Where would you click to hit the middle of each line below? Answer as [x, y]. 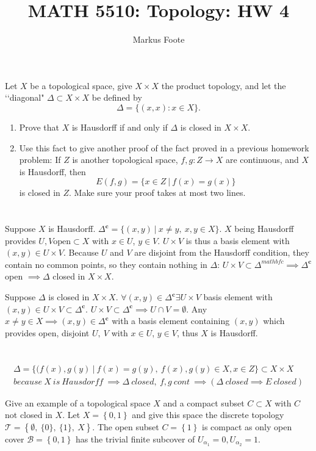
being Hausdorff [264, 229]
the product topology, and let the [224, 85]
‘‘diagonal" [25, 97]
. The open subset [126, 426]
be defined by [117, 97]
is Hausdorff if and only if [120, 127]
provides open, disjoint [47, 332]
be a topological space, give [81, 85]
